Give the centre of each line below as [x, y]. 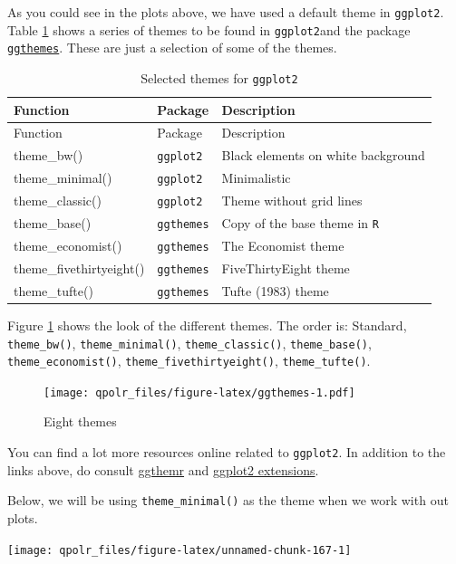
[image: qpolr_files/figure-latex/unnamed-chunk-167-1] [179, 550]
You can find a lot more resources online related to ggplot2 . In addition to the [227, 452]
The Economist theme [283, 245]
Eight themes [80, 421]
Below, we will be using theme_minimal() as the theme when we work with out [228, 500]
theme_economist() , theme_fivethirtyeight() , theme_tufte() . [189, 361]
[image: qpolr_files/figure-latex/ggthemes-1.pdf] [199, 392]
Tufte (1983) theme [275, 290]
